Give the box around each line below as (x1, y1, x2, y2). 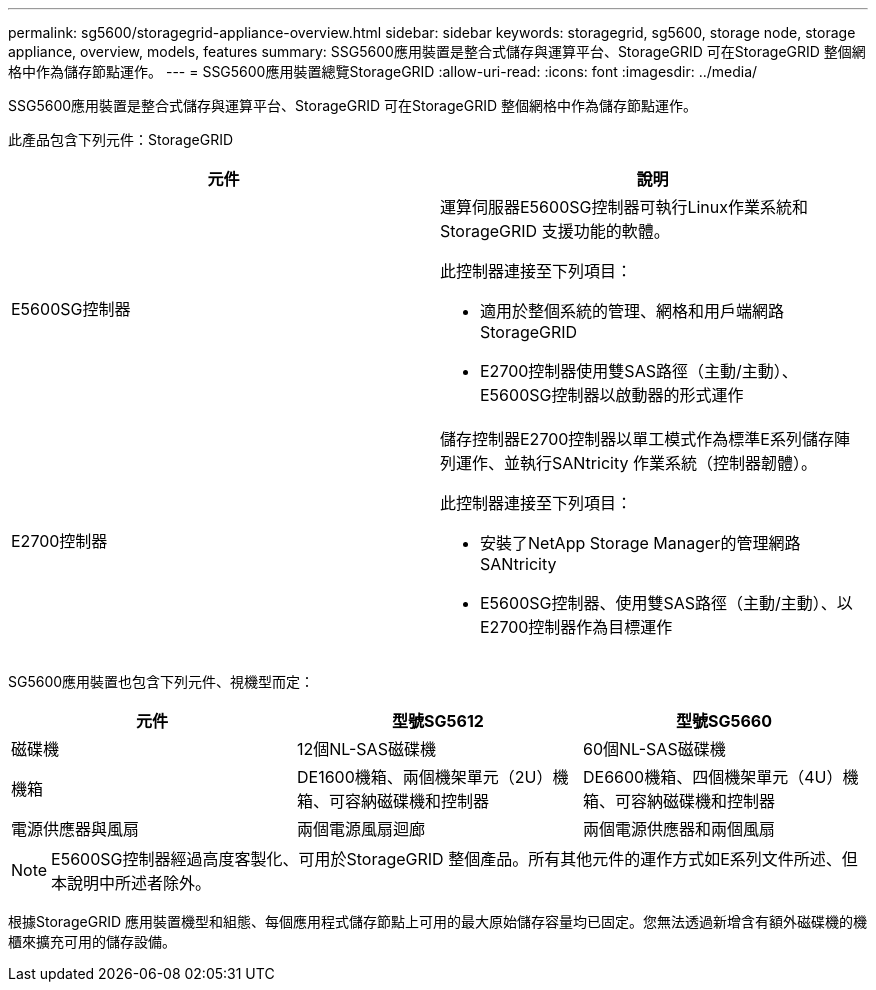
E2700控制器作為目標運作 (480, 617, 673, 637)
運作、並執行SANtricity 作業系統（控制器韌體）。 (456, 453, 817, 473)
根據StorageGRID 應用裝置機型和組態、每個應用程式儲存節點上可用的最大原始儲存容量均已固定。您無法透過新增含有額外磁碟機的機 (8, 913, 867, 930)
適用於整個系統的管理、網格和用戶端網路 (480, 301, 785, 321)
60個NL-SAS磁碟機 (582, 739, 726, 759)
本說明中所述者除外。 (51, 873, 212, 893)
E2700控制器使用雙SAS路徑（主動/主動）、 (480, 361, 798, 381)
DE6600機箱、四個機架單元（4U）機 (582, 767, 859, 787)
